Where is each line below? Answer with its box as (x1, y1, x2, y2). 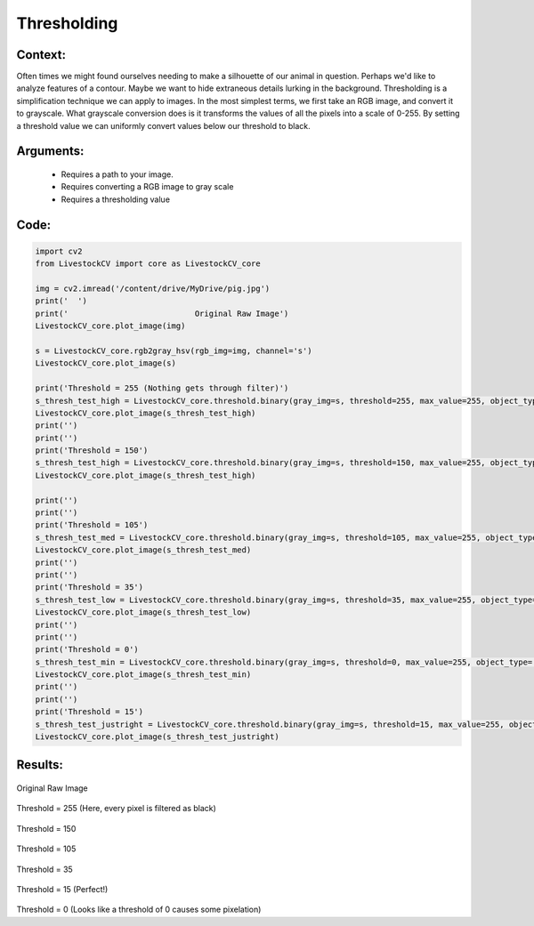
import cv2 (35, 246, 83, 256)
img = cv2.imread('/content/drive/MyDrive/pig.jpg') (35, 283, 271, 294)
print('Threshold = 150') (35, 446, 149, 455)
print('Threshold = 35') (35, 583, 144, 592)
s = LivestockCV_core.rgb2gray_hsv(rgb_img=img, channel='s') (35, 345, 312, 356)
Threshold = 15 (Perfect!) (16, 884, 109, 894)
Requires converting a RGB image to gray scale (61, 181, 234, 192)
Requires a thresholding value (61, 194, 171, 205)
